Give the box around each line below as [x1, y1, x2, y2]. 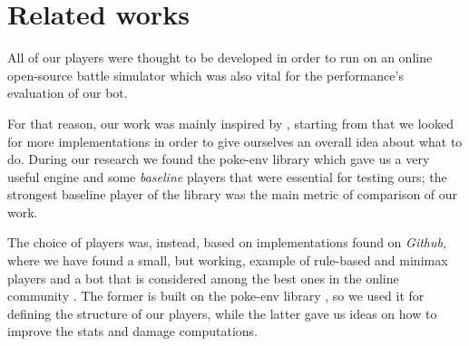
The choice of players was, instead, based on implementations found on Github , [7, 233, 446, 252]
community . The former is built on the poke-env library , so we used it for [7, 286, 425, 305]
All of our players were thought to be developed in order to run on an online [7, 48, 433, 67]
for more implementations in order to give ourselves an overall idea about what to [7, 131, 463, 150]
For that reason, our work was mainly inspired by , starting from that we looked [7, 113, 454, 132]
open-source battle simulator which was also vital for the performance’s [7, 65, 404, 84]
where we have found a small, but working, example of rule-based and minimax [7, 251, 448, 270]
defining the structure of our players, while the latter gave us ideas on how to [7, 303, 437, 322]
